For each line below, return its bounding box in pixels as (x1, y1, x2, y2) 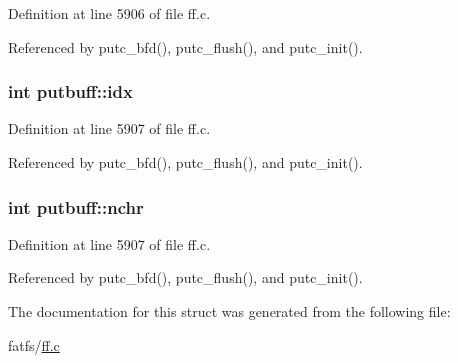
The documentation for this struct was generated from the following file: (8, 301, 451, 321)
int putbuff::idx (8, 79, 133, 104)
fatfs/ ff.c (8, 334, 60, 355)
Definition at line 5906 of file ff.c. (8, 3, 211, 23)
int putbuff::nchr (8, 194, 144, 219)
